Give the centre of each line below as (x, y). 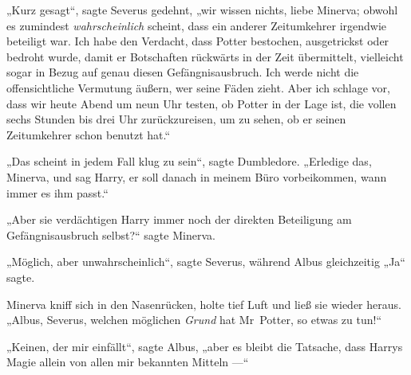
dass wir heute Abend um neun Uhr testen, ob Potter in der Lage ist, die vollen (202, 103)
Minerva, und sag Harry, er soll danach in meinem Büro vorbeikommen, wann (197, 176)
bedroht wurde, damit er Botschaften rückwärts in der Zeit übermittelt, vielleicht (205, 56)
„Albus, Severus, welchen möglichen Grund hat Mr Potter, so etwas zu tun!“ (194, 320)
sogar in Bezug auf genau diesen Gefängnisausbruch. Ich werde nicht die (183, 72)
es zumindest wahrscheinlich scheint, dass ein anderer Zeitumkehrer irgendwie (197, 25)
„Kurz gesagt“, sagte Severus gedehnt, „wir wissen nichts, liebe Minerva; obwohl (202, 10)
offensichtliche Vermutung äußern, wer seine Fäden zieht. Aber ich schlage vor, (198, 87)
